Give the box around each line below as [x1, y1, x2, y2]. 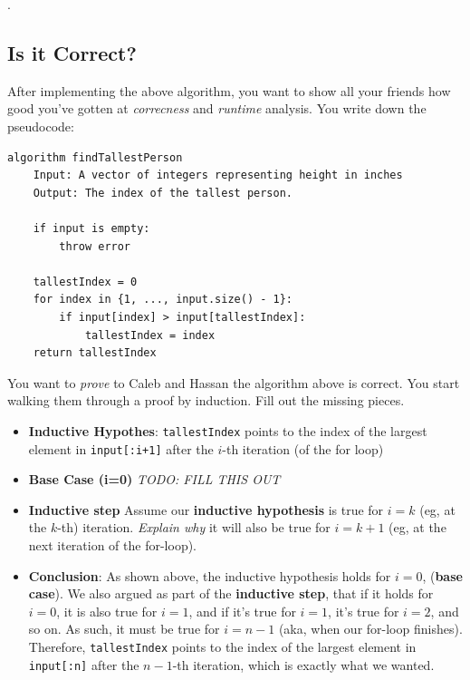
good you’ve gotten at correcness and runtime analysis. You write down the [7, 99, 427, 118]
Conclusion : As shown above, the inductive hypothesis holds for [28, 566, 391, 585]
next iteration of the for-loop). [28, 535, 197, 554]
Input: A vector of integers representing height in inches [33, 169, 403, 182]
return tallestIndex [33, 346, 157, 360]
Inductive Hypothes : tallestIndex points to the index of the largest [28, 421, 427, 440]
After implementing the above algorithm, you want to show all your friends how [7, 81, 451, 100]
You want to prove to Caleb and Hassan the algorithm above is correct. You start [7, 373, 460, 392]
